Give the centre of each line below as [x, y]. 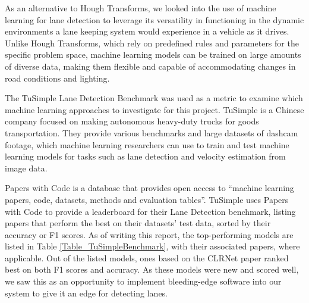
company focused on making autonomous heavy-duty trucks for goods [132, 121]
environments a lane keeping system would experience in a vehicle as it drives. [147, 31]
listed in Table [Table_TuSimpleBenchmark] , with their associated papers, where [152, 246]
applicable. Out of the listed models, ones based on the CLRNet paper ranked [147, 257]
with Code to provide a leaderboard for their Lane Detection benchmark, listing [150, 211]
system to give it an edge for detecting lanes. [86, 293]
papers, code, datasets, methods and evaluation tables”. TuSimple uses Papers [147, 199]
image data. [26, 168]
